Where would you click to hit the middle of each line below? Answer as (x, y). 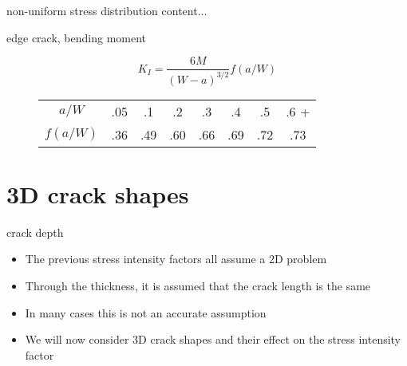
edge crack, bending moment (77, 37)
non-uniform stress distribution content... (107, 10)
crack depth (35, 232)
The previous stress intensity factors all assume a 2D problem (176, 259)
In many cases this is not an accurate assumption (146, 312)
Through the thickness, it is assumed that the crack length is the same (198, 285)
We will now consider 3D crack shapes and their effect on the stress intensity (213, 339)
